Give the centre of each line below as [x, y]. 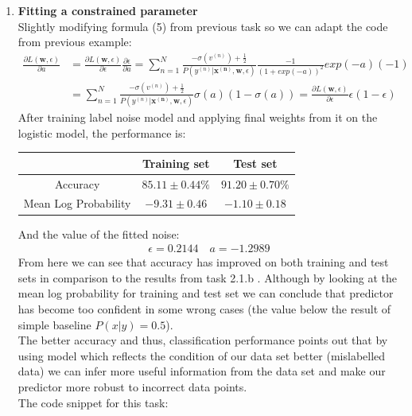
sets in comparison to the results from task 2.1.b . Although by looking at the [207, 277]
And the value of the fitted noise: [99, 233]
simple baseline [54, 324]
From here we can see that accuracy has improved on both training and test [203, 262]
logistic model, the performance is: [102, 132]
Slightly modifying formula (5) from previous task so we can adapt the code [203, 26]
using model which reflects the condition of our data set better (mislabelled [202, 355]
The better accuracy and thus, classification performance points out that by [203, 340]
